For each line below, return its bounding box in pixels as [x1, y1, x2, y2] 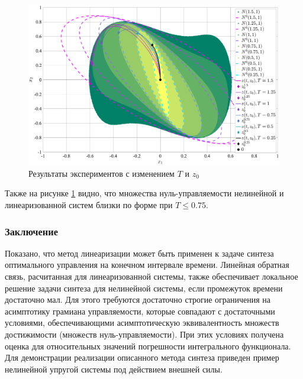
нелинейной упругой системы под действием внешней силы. [5, 362, 223, 375]
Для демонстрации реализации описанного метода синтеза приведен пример [5, 351, 279, 364]
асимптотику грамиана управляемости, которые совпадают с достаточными [5, 305, 275, 317]
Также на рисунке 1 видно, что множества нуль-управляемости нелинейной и [5, 187, 284, 199]
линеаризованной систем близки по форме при [5, 198, 173, 210]
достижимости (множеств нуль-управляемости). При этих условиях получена [5, 328, 284, 340]
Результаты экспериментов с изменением [28, 167, 175, 179]
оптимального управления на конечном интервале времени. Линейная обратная [5, 258, 289, 271]
